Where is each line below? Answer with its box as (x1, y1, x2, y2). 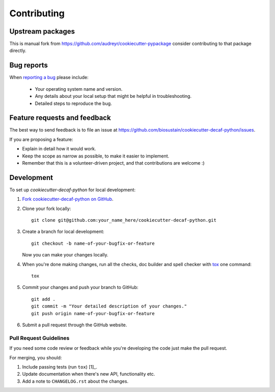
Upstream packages (9, 27, 75, 36)
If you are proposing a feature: (9, 136, 73, 142)
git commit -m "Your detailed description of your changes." (31, 303, 187, 309)
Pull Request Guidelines (9, 334, 70, 342)
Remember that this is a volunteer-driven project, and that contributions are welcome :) (22, 160, 205, 166)
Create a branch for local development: (22, 228, 104, 234)
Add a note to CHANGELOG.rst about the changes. (22, 378, 129, 384)
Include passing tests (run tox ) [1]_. (22, 363, 98, 370)
